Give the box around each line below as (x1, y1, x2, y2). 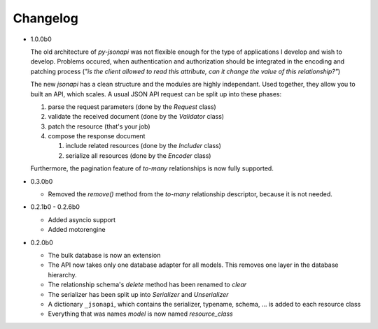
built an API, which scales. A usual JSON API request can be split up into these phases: (30, 89, 282, 98)
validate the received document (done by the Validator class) (48, 112, 224, 121)
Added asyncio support (48, 215, 115, 224)
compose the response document (48, 132, 146, 140)
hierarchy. (48, 270, 77, 279)
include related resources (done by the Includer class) (65, 142, 222, 150)
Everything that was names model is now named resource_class (48, 309, 234, 318)
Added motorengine (48, 226, 106, 234)
